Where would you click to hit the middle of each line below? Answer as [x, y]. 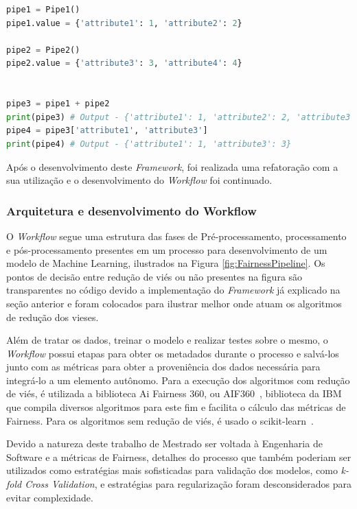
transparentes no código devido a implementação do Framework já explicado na [173, 290]
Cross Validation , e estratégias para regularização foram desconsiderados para [188, 484]
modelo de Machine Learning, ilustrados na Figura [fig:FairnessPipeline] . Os [166, 263]
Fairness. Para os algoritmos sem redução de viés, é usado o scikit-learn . [160, 420]
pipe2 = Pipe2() [43, 50]
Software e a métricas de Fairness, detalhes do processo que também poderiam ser [179, 457]
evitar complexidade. [50, 497]
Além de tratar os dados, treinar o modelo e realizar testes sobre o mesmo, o [167, 340]
